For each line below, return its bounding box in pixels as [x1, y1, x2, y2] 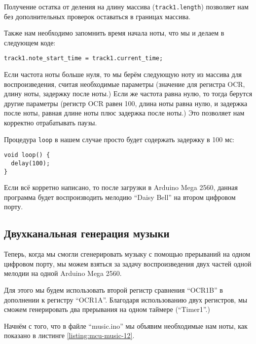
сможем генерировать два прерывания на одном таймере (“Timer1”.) [4, 304, 210, 314]
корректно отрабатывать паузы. [4, 117, 97, 128]
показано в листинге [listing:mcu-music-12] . [4, 330, 135, 341]
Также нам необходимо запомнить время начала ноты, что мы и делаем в [4, 28, 224, 38]
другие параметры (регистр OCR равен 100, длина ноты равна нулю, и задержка [4, 98, 248, 108]
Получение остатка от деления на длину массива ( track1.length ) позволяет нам [4, 1, 249, 11]
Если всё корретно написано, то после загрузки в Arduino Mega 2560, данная [4, 182, 238, 192]
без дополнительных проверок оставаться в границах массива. [4, 11, 191, 21]
